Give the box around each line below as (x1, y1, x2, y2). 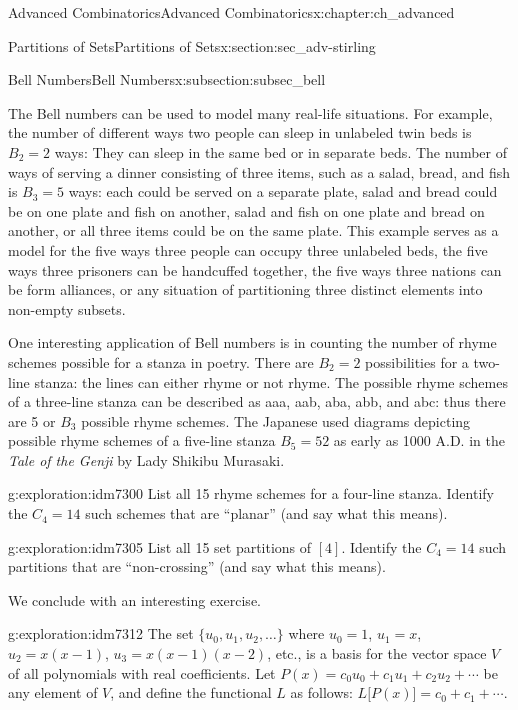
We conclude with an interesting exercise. (8, 589, 261, 610)
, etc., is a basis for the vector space (267, 643, 487, 664)
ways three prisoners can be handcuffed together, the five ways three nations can (8, 259, 502, 280)
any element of (8, 682, 98, 703)
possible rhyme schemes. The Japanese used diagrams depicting (81, 410, 471, 431)
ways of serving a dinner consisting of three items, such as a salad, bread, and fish (8, 161, 511, 182)
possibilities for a (365, 351, 469, 372)
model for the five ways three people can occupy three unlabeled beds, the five (8, 239, 488, 260)
